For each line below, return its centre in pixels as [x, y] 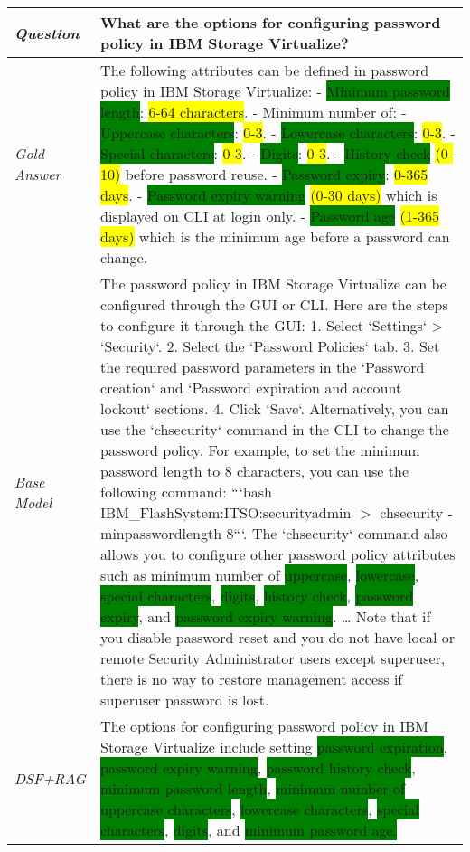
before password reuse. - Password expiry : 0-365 [277, 174]
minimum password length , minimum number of [253, 788]
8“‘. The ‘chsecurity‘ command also [337, 533]
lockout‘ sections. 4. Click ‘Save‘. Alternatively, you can [275, 408]
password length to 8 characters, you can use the [254, 471]
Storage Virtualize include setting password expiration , [274, 747]
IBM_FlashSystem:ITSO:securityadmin [226, 512]
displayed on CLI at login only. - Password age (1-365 [270, 216]
